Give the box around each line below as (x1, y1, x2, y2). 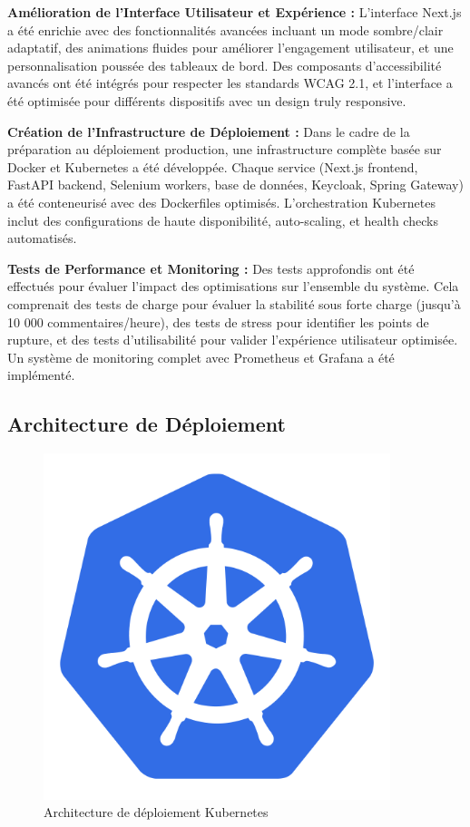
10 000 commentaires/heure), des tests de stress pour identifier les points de (7, 312, 429, 331)
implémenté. (7, 365, 75, 384)
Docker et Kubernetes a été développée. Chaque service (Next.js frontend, (7, 157, 418, 176)
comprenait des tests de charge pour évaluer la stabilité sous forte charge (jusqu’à (7, 294, 461, 313)
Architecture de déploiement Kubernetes (44, 803, 269, 822)
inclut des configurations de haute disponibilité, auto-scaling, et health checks (7, 210, 438, 229)
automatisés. (7, 229, 77, 248)
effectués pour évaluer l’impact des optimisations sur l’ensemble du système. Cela (7, 277, 459, 296)
